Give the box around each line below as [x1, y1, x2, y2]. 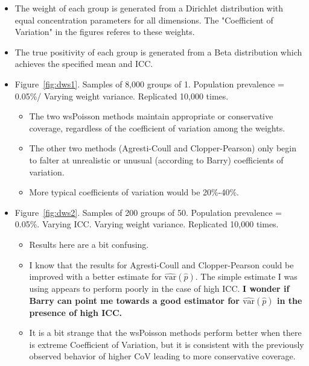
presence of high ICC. [29, 306, 123, 318]
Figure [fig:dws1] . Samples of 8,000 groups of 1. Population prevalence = [14, 77, 284, 90]
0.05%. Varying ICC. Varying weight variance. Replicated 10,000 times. [14, 218, 279, 230]
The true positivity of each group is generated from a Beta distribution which [14, 45, 302, 58]
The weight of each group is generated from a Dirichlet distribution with [14, 2, 284, 14]
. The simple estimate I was [195, 270, 298, 283]
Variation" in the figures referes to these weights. [14, 25, 195, 38]
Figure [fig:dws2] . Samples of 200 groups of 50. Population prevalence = [14, 206, 282, 218]
